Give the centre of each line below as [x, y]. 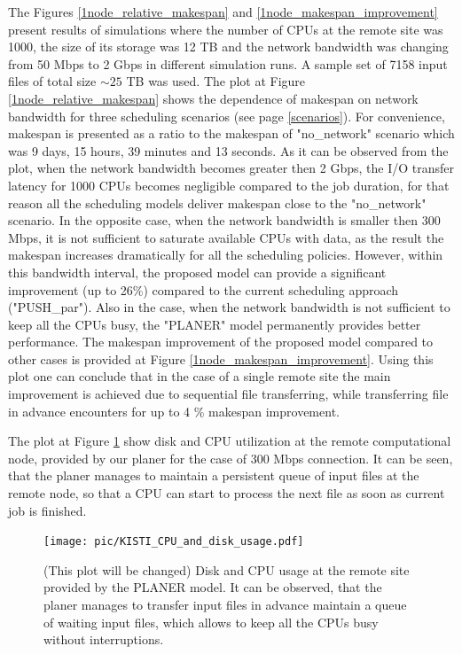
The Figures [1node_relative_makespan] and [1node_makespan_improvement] [223, 12]
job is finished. [47, 510]
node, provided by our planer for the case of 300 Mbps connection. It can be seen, [231, 458]
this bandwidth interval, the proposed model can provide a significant [197, 272]
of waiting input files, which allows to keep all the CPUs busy [211, 622]
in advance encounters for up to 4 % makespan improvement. [174, 411]
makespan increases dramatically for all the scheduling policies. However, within [226, 255]
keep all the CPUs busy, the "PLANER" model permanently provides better [215, 324]
